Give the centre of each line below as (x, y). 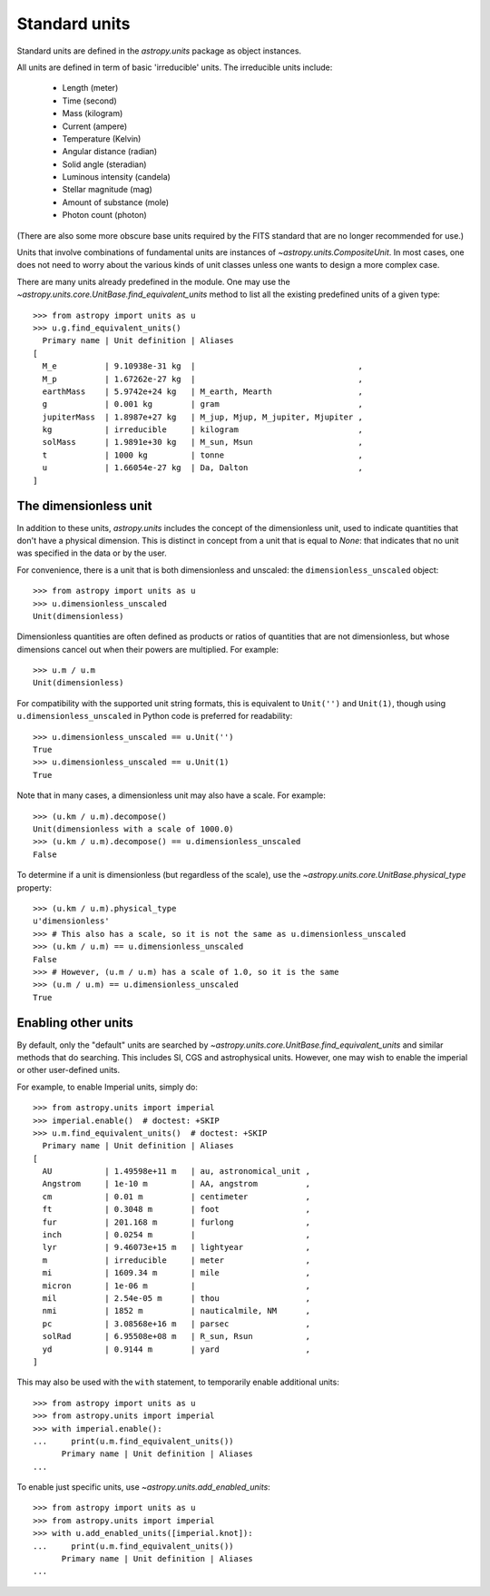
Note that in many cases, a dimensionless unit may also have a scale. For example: (171, 795)
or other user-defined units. (69, 1070)
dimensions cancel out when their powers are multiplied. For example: (148, 649)
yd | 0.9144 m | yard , (176, 1349)
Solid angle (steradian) (104, 164)
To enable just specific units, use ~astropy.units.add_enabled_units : (144, 1487)
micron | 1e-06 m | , (176, 1286)
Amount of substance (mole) (116, 202)
